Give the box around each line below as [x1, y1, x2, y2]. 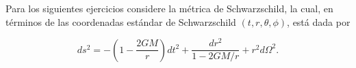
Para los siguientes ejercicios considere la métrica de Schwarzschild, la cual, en [5, 1, 333, 15]
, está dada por [287, 14, 351, 29]
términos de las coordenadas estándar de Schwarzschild [5, 14, 236, 29]
